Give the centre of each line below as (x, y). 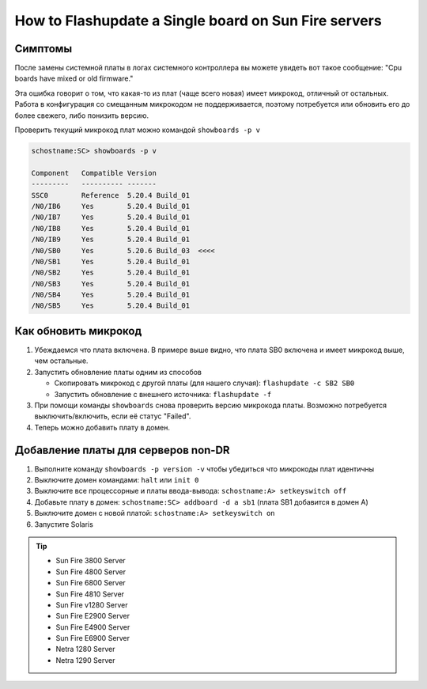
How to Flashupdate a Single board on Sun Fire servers (198, 21)
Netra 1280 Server (85, 649)
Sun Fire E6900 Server (93, 638)
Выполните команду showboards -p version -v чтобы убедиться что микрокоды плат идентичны (204, 469)
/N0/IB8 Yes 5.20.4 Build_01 (110, 228)
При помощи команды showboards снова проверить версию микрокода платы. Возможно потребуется (211, 405)
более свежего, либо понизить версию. (82, 115)
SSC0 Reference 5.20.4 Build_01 (110, 195)
